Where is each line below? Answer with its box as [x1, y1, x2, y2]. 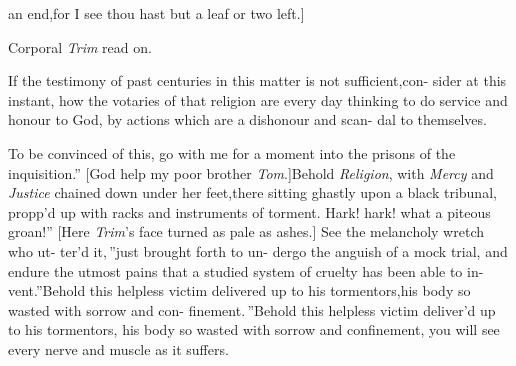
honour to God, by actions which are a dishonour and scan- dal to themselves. [8, 109, 487, 130]
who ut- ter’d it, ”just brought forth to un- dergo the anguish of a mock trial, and [8, 240, 508, 261]
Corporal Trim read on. [8, 36, 152, 57]
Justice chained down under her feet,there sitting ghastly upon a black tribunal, [8, 182, 497, 203]
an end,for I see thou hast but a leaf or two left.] [8, 3, 305, 23]
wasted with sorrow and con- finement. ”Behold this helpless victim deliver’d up [8, 299, 496, 320]
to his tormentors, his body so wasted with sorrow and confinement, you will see [8, 319, 500, 340]
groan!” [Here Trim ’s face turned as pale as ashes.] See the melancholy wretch [8, 221, 484, 242]
